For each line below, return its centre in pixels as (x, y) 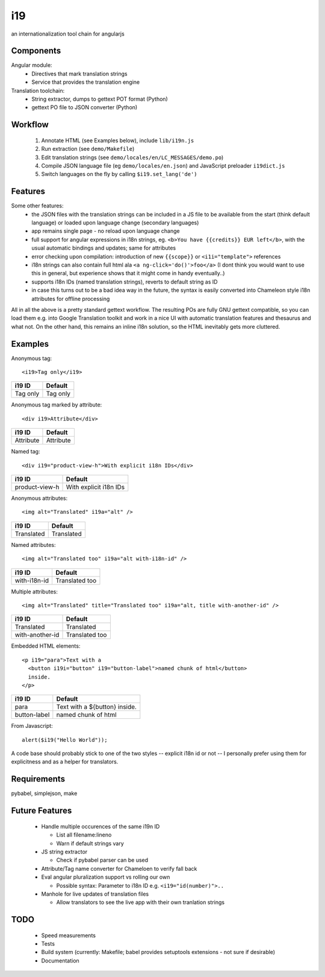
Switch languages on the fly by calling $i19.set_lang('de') (119, 174)
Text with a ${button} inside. (96, 707)
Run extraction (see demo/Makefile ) (88, 149)
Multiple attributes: (35, 592)
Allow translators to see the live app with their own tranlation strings (141, 902)
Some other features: (37, 206)
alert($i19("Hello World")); (65, 740)
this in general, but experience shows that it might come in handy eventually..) (128, 273)
